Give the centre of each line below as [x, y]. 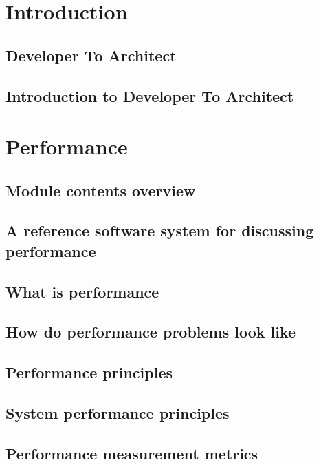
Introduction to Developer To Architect [150, 95]
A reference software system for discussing [160, 230]
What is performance [82, 291]
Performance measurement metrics [132, 453]
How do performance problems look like [151, 332]
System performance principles [118, 413]
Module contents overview [101, 190]
